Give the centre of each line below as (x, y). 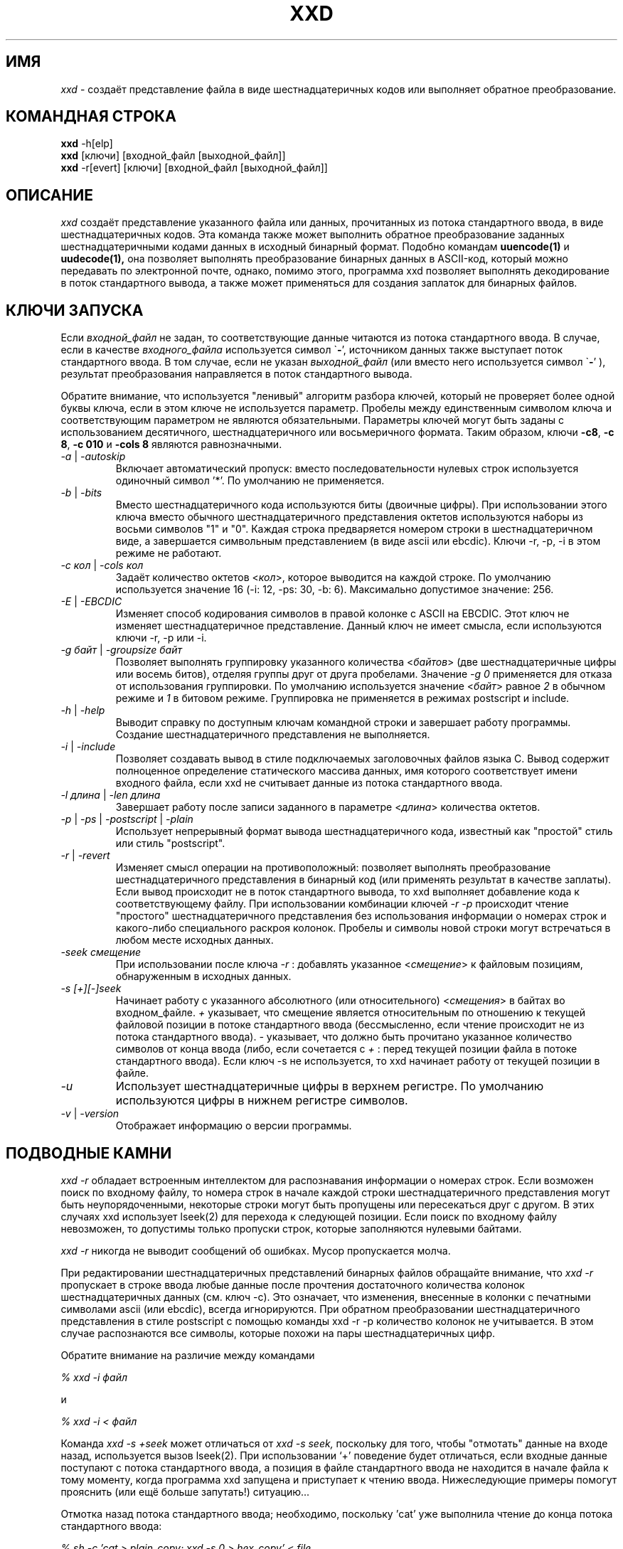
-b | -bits (81, 493)
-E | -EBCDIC (91, 602)
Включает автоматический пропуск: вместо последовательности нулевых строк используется (347, 469)
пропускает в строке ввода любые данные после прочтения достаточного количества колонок (293, 1284)
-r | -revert (85, 856)
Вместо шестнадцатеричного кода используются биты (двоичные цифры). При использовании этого (361, 505)
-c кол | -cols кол (102, 565)
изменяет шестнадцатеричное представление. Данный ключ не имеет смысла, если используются (358, 626)
